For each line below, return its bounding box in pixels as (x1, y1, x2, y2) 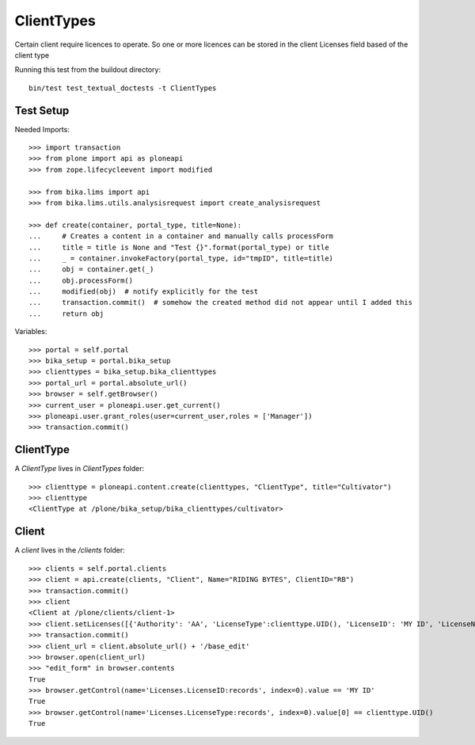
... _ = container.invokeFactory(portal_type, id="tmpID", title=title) (28, 253, 334, 263)
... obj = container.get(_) (28, 265, 154, 274)
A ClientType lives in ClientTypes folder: (14, 464, 145, 473)
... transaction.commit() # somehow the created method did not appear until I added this (28, 298, 413, 307)
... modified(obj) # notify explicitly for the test (28, 287, 259, 296)
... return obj (28, 309, 104, 318)
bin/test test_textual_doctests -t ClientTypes (28, 83, 217, 93)
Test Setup (14, 104, 70, 117)
